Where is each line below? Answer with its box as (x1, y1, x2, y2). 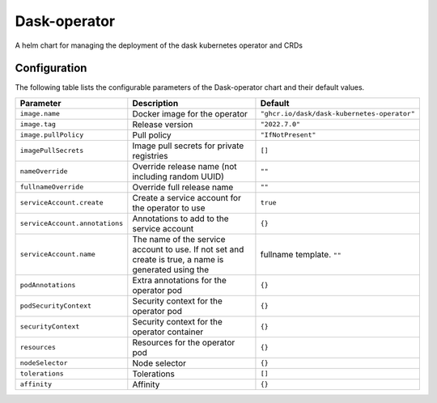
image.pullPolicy (19, 130, 84, 139)
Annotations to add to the (132, 213, 230, 224)
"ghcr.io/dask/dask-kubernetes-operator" (260, 109, 416, 118)
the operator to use (132, 202, 206, 214)
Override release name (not (132, 160, 237, 172)
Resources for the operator (132, 337, 235, 348)
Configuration (15, 62, 87, 75)
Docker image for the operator (132, 108, 248, 119)
